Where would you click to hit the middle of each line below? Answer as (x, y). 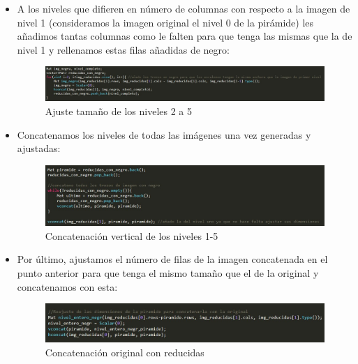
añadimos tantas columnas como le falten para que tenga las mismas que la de (185, 36)
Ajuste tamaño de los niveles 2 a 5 (118, 111)
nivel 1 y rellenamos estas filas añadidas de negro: (123, 49)
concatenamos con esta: (67, 286)
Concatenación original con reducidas (125, 352)
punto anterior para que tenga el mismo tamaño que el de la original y (168, 273)
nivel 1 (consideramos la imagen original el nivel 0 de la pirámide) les (165, 22)
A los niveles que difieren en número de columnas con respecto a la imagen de (184, 8)
